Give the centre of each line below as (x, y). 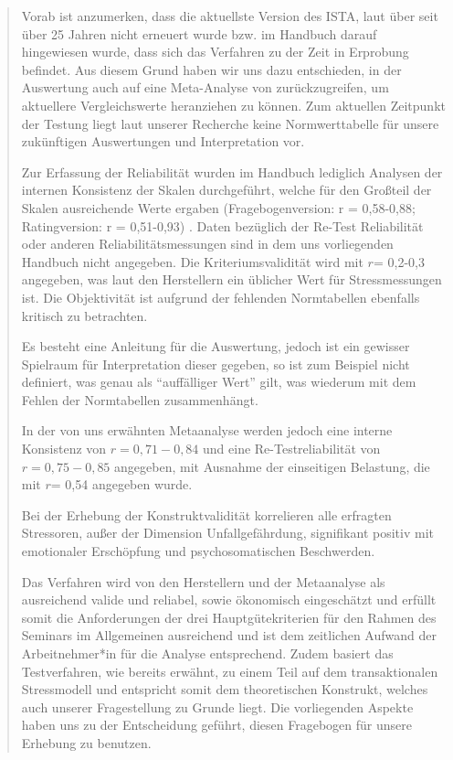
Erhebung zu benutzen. (86, 742)
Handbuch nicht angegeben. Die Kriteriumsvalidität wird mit (192, 261)
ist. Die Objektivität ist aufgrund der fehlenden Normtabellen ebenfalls (221, 297)
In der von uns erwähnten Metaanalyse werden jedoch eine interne (207, 430)
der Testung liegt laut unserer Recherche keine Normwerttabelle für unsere (230, 123)
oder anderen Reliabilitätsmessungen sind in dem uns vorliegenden (207, 244)
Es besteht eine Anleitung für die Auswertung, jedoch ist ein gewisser (216, 346)
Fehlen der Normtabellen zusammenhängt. (140, 399)
